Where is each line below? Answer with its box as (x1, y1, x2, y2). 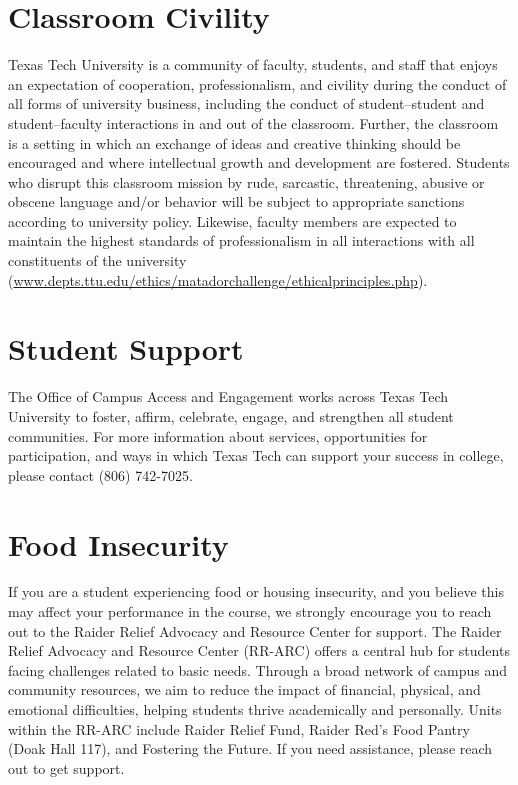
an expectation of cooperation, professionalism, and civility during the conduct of (8, 73, 507, 94)
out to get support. (8, 757, 125, 778)
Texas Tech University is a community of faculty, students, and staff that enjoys (8, 54, 498, 75)
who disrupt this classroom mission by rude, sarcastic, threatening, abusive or (8, 171, 485, 192)
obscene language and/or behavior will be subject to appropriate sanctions (8, 191, 465, 212)
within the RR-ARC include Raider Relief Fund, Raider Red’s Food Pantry (8, 718, 470, 739)
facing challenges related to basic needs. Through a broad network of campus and (8, 659, 508, 680)
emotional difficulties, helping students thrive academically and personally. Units (8, 699, 502, 720)
